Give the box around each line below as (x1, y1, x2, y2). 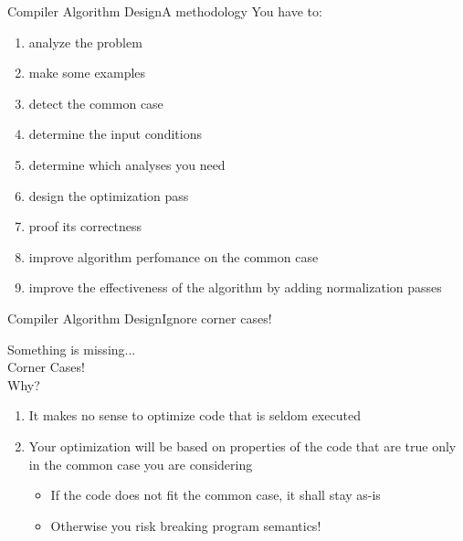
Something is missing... (7, 339, 136, 358)
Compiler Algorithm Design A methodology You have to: (7, 2, 322, 20)
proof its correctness (28, 217, 142, 236)
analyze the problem (28, 32, 142, 51)
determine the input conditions (28, 124, 202, 143)
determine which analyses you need (28, 154, 226, 174)
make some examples (28, 63, 146, 82)
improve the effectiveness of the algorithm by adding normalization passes (28, 278, 442, 297)
